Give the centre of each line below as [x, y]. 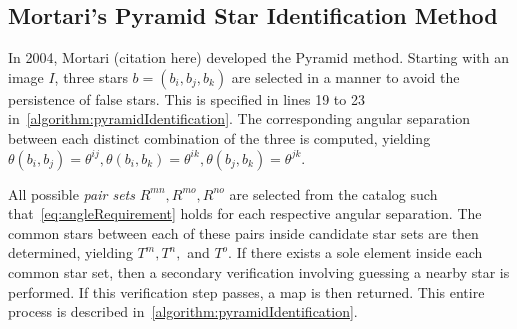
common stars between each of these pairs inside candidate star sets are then [243, 232]
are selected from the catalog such [333, 193]
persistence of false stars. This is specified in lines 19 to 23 [186, 98]
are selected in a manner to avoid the [345, 76]
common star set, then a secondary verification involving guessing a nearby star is [259, 271]
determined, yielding [70, 252]
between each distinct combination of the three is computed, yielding [219, 137]
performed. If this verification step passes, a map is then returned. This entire [246, 291]
